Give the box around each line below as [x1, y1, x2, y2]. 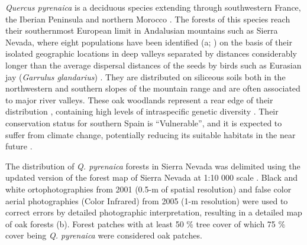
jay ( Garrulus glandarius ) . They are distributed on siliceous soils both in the [5, 70, 286, 83]
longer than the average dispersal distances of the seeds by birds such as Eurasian [5, 58, 302, 71]
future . [5, 140, 33, 152]
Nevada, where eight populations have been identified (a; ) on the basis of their [5, 35, 292, 48]
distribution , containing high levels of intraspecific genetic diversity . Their [5, 105, 279, 117]
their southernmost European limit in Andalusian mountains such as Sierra [5, 24, 278, 37]
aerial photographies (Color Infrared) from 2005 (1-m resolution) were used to [5, 194, 288, 207]
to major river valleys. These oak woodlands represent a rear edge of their [5, 93, 273, 106]
